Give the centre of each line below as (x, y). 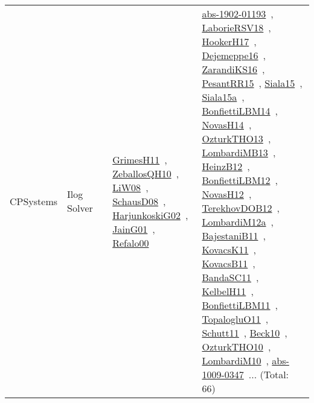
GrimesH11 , (140, 159)
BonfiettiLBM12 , (240, 180)
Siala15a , (223, 97)
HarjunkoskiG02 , (150, 215)
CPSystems (34, 201)
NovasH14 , (227, 125)
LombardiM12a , (238, 222)
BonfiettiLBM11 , (240, 305)
